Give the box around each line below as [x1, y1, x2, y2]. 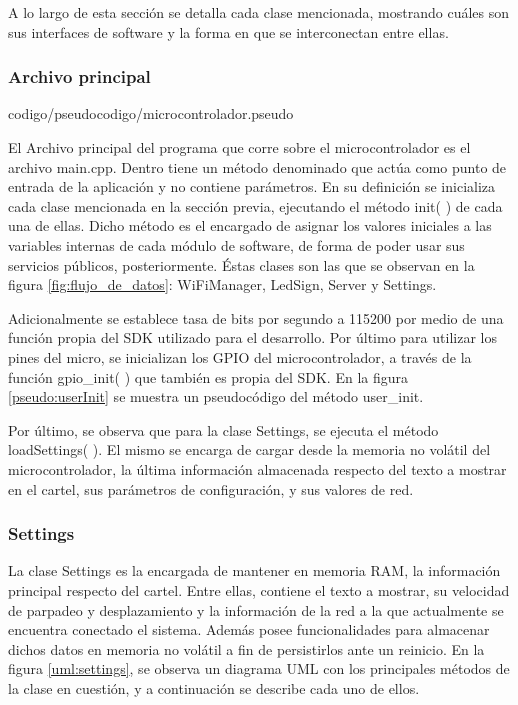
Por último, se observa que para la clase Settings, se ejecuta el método [8, 419, 439, 440]
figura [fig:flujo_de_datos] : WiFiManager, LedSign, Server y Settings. [8, 274, 437, 295]
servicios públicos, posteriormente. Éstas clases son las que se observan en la [8, 254, 475, 275]
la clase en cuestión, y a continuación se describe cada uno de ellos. [8, 677, 420, 698]
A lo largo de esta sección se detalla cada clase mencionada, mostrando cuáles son [8, 2, 510, 22]
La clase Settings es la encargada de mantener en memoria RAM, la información [8, 560, 501, 581]
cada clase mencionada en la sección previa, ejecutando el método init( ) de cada [8, 195, 503, 216]
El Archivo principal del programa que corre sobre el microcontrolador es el [8, 137, 471, 157]
